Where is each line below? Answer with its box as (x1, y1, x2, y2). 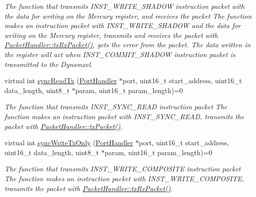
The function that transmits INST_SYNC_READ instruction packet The (4, 101, 227, 112)
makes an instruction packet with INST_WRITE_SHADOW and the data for (4, 20, 241, 31)
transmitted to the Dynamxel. (4, 59, 93, 69)
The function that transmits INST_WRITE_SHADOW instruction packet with (4, 1, 245, 11)
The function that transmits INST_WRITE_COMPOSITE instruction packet (4, 164, 241, 174)
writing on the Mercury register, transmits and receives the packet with (4, 30, 218, 40)
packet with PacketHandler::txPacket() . (4, 121, 123, 131)
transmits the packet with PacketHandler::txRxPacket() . (4, 183, 173, 193)
